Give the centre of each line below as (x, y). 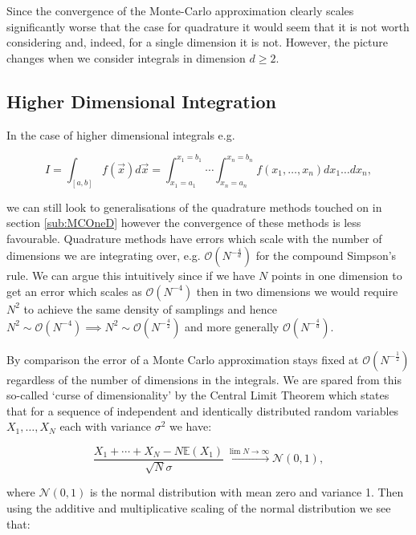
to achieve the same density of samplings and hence (150, 308)
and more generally (232, 326)
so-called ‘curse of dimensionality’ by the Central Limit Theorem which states (198, 395)
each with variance (105, 426)
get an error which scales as (74, 291)
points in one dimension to (336, 276)
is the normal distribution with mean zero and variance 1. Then (247, 492)
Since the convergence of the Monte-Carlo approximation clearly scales (180, 10)
